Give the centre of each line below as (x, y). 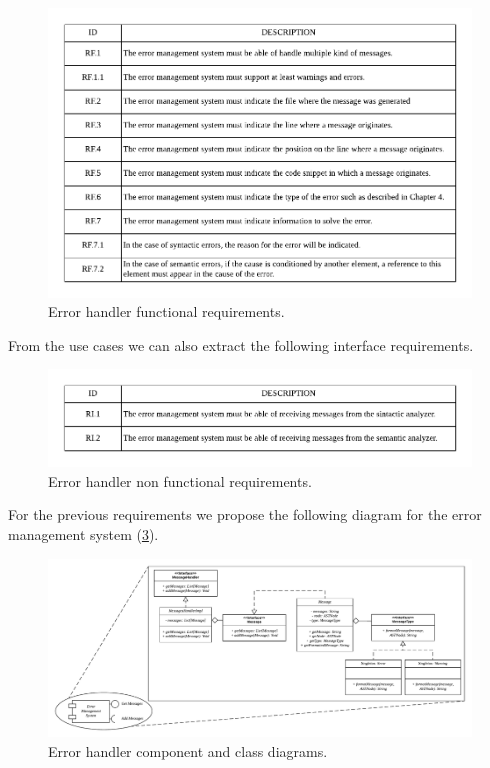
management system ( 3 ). (83, 534)
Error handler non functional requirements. (180, 480)
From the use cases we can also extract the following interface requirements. (241, 344)
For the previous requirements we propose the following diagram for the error (245, 514)
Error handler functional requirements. (166, 311)
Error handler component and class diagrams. (188, 750)
